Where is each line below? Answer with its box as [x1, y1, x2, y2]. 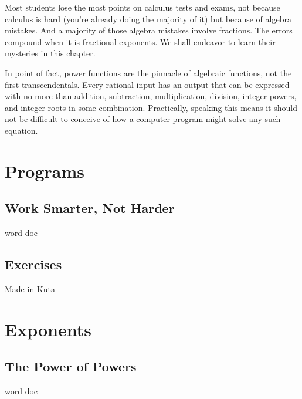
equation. [5, 124, 38, 136]
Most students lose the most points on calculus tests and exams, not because [5, 1, 280, 13]
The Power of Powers [5, 357, 137, 376]
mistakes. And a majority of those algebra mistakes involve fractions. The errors [5, 24, 293, 36]
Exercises [5, 255, 62, 273]
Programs [5, 158, 84, 182]
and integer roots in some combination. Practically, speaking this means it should [5, 101, 297, 113]
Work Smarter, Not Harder [5, 199, 175, 217]
